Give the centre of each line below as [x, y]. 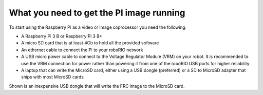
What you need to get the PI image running [97, 13]
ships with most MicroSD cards [52, 77]
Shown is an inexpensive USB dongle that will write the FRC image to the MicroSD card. [97, 86]
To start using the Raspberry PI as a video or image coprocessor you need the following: [98, 27]
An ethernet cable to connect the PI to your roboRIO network [82, 50]
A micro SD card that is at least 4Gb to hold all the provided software [90, 43]
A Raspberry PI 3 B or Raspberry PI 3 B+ [62, 36]
